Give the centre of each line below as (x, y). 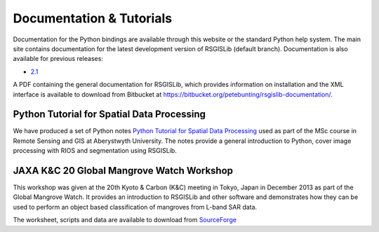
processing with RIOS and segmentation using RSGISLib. (95, 151)
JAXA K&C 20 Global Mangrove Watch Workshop (123, 171)
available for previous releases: (58, 59)
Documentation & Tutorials (92, 18)
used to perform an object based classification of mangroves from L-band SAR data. (135, 207)
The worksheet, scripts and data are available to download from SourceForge (125, 220)
